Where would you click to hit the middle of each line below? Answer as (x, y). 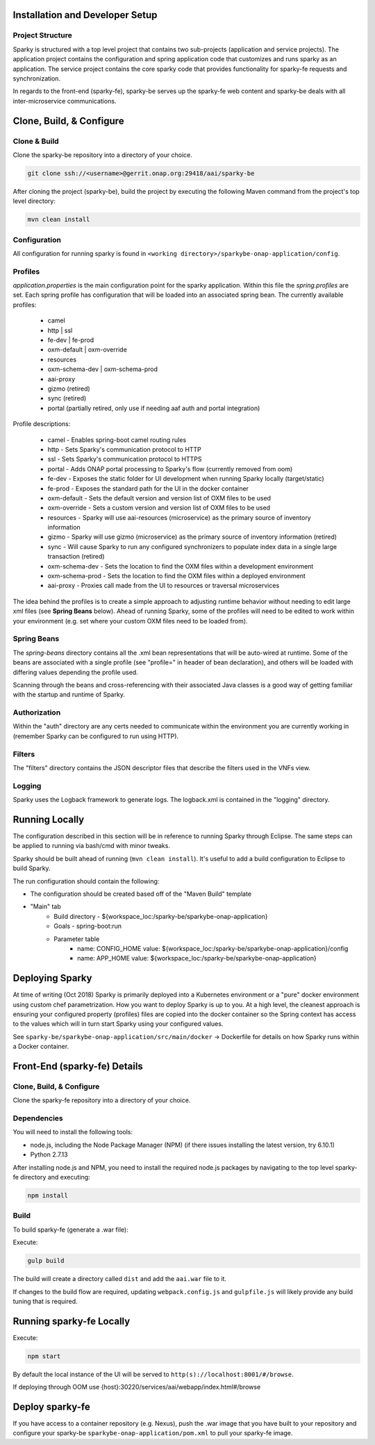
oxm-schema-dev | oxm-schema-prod (103, 369)
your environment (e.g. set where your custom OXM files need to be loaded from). (130, 621)
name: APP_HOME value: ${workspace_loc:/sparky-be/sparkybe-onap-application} (197, 958)
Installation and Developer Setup (85, 15)
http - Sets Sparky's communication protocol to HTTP (124, 449)
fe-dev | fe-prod (71, 340)
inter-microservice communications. (65, 101)
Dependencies (38, 1118)
